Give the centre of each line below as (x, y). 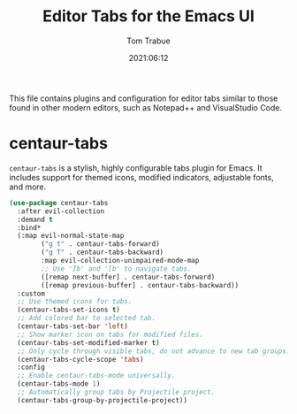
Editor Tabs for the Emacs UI (148, 16)
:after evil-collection (61, 211)
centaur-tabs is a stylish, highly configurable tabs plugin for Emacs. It (136, 168)
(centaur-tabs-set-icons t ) (69, 310)
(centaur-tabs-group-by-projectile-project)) (103, 400)
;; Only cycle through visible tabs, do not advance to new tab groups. (154, 351)
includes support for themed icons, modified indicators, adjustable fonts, (141, 177)
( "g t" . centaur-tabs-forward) (101, 244)
